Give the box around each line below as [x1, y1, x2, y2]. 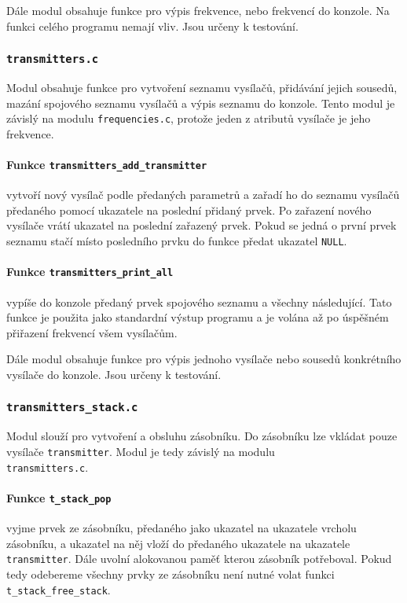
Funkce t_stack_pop [6, 489, 112, 506]
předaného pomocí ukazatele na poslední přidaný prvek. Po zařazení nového [6, 201, 372, 218]
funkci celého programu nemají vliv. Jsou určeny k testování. [6, 17, 299, 34]
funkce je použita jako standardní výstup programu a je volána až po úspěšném [6, 309, 389, 325]
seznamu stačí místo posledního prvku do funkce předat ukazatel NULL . [6, 233, 347, 249]
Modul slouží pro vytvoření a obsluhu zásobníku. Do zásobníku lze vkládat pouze [6, 428, 398, 444]
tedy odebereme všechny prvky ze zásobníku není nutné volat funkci [6, 565, 335, 582]
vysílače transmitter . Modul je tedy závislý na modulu [6, 443, 275, 459]
